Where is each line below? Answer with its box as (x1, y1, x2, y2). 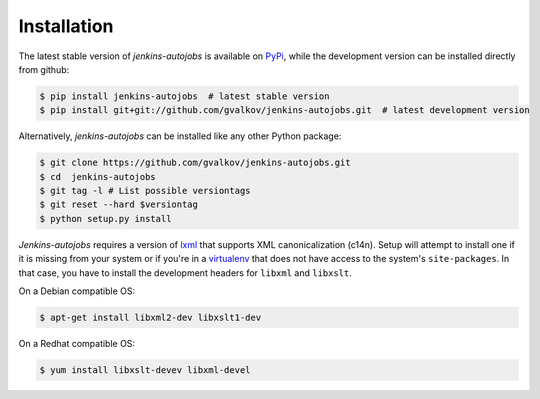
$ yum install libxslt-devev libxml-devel (39, 364, 251, 375)
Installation (18, 15, 114, 37)
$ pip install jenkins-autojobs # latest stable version (39, 90, 330, 102)
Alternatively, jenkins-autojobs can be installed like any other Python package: (18, 130, 342, 142)
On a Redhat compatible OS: (18, 337, 135, 349)
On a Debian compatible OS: (18, 285, 135, 297)
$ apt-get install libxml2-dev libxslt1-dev (39, 311, 262, 323)
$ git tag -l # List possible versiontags (39, 185, 251, 197)
